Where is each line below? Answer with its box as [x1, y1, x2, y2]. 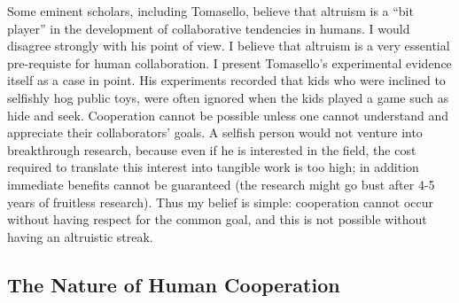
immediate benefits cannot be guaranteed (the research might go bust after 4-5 [7, 175, 435, 193]
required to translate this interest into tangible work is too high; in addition [7, 158, 419, 176]
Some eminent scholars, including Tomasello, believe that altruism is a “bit [7, 2, 414, 19]
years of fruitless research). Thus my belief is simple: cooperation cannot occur [7, 192, 434, 211]
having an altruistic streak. [7, 227, 153, 245]
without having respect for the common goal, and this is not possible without [7, 210, 427, 229]
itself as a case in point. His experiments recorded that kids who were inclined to [7, 71, 446, 89]
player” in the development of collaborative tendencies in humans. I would [7, 19, 410, 37]
